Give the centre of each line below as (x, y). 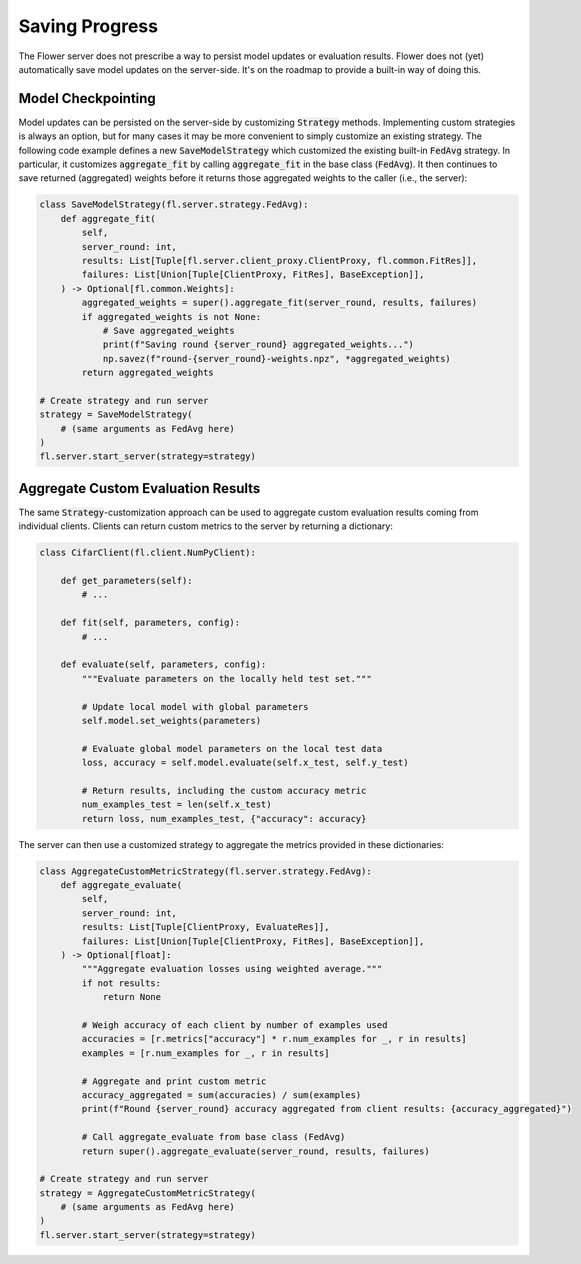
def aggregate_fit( (108, 218)
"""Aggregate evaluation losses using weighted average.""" (232, 969)
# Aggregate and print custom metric (174, 1081)
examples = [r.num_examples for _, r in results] (205, 1053)
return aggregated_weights (147, 373)
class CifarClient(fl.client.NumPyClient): (148, 553)
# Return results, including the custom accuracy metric (224, 790)
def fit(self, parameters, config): (150, 623)
